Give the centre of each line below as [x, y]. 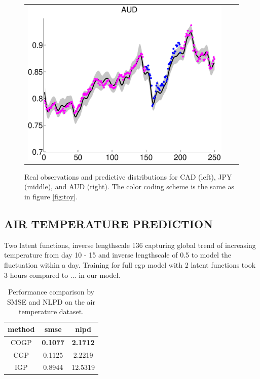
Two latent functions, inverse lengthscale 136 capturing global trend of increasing [130, 245]
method [21, 329]
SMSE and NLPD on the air [51, 301]
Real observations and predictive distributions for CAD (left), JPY [128, 176]
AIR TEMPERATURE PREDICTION [108, 223]
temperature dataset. [51, 311]
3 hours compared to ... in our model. [62, 275]
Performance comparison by [51, 292]
